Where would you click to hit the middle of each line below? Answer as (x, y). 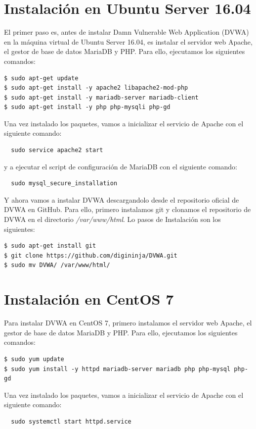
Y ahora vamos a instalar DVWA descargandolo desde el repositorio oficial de (122, 199)
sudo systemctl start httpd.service (71, 421)
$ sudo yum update (34, 359)
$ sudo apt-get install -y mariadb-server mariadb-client (101, 97)
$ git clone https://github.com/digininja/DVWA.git (91, 255)
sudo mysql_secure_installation (64, 184)
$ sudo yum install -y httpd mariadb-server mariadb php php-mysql (117, 369)
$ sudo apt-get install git (50, 246)
